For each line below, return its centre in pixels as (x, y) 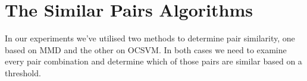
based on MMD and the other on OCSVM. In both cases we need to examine (146, 49)
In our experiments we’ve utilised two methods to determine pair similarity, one (150, 38)
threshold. (23, 72)
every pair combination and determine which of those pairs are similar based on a (153, 61)
